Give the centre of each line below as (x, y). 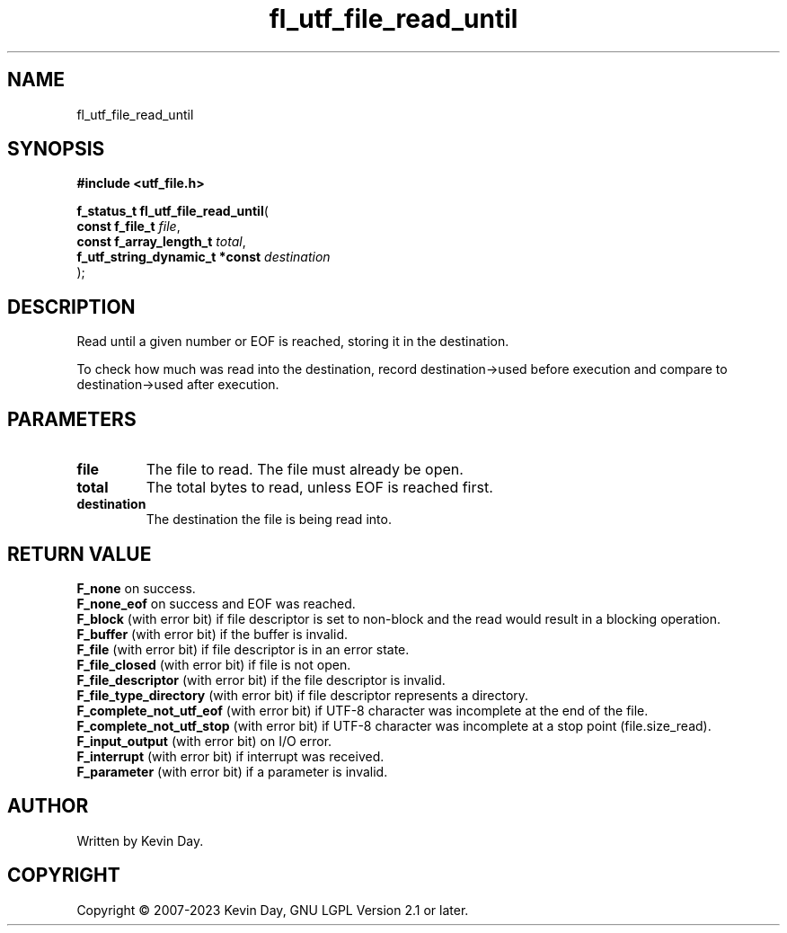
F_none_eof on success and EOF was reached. (216, 603)
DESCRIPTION (71, 307)
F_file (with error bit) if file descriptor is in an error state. (243, 649)
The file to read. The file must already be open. (305, 470)
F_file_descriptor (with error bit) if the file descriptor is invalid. (261, 680)
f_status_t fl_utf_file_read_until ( (172, 211)
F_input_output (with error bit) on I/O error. (204, 741)
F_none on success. (136, 588)
